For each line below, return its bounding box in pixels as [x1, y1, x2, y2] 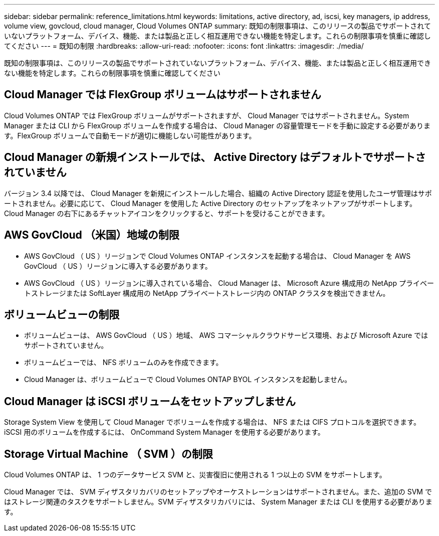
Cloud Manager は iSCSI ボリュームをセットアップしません [4, 395, 296, 408]
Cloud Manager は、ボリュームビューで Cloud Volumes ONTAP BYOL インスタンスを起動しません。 [24, 375, 352, 384]
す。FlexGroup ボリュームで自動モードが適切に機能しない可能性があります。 [4, 131, 256, 140]
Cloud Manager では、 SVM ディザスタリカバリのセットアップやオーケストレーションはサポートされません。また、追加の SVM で [4, 487, 432, 496]
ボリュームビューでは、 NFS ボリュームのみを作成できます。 [24, 358, 223, 367]
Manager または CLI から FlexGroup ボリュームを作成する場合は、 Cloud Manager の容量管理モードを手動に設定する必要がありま [4, 121, 431, 130]
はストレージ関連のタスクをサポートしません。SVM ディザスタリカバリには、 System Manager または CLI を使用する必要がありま [4, 497, 432, 506]
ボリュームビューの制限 [4, 308, 120, 321]
